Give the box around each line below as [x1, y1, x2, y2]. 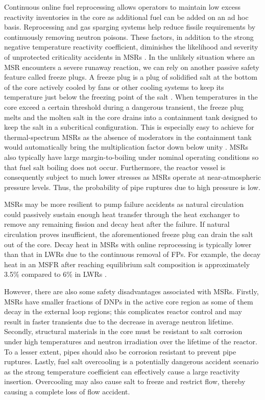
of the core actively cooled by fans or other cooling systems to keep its [4, 81, 224, 92]
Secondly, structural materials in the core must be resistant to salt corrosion [4, 326, 243, 337]
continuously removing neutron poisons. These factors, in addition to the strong [4, 31, 254, 42]
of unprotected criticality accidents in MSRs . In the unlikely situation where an [4, 51, 255, 62]
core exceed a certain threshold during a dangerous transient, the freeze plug [4, 101, 244, 112]
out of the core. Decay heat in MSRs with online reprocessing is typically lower [4, 239, 252, 249]
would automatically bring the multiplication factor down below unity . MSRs [4, 142, 248, 152]
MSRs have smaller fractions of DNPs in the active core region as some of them [4, 296, 253, 307]
